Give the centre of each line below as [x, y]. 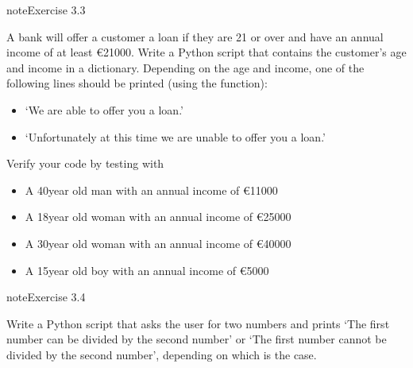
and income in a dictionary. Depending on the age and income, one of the [185, 67]
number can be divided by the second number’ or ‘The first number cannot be [197, 339]
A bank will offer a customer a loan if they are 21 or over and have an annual [195, 36]
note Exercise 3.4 [46, 297]
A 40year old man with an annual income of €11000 [151, 190]
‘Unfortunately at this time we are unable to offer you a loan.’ [175, 136]
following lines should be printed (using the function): [137, 83]
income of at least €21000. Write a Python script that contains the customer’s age [206, 52]
